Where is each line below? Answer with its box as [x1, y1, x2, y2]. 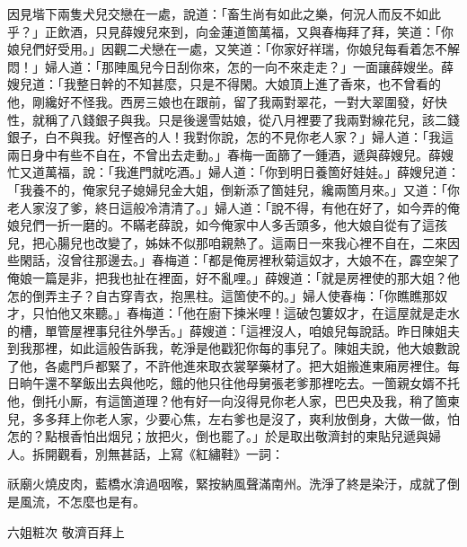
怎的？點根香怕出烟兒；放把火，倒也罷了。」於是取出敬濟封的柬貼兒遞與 [7, 427, 428, 446]
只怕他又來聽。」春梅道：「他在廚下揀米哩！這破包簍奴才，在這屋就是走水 [31, 304, 460, 322]
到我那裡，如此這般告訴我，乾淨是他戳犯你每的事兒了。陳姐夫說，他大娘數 [7, 339, 447, 357]
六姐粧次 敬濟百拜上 [7, 522, 125, 541]
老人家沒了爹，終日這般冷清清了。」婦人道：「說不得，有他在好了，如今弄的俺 [7, 198, 460, 216]
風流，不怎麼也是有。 [19, 492, 145, 511]
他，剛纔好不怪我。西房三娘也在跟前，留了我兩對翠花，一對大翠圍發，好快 [7, 92, 447, 110]
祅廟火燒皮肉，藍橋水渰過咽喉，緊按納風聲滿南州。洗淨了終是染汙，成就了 [7, 474, 447, 493]
